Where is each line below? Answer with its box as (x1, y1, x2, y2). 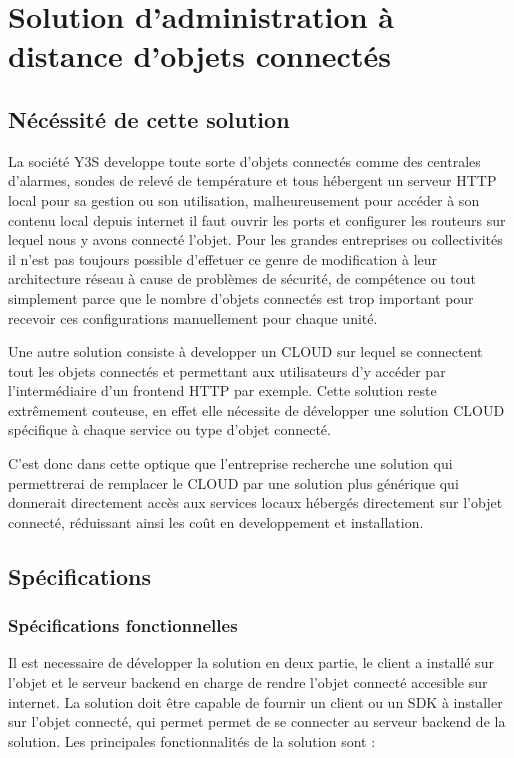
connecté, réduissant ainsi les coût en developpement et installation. (8, 511, 424, 532)
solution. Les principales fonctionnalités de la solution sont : (8, 730, 376, 751)
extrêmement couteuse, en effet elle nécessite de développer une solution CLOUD (8, 399, 505, 420)
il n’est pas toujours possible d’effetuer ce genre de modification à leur (8, 248, 438, 269)
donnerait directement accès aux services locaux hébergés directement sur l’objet (8, 492, 503, 513)
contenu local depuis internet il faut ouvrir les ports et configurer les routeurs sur (8, 209, 506, 230)
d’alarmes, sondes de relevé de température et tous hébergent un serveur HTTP (8, 170, 497, 191)
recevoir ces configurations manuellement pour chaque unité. (8, 307, 378, 328)
